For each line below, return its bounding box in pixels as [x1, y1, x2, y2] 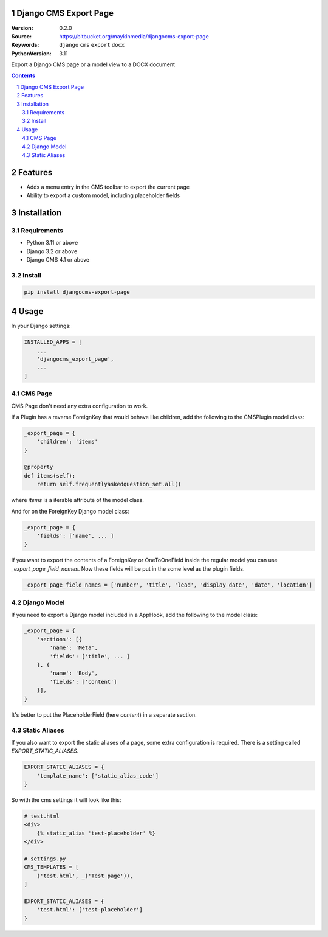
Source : [11, 32, 32, 40]
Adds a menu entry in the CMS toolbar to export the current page [26, 183, 190, 190]
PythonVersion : [11, 49, 52, 57]
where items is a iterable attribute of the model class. [11, 496, 144, 504]
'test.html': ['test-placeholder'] [36, 907, 143, 913]
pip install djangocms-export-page [24, 288, 130, 295]
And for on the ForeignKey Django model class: [11, 507, 129, 515]
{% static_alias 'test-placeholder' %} [36, 829, 156, 837]
